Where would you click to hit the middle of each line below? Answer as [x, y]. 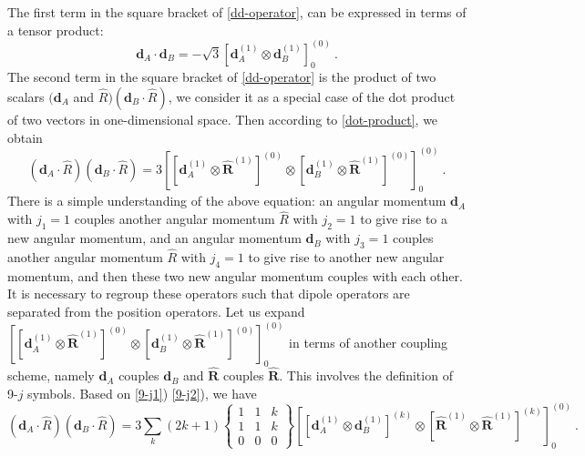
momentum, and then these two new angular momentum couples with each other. [235, 275]
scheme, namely [51, 375]
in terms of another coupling [369, 343]
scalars [26, 97]
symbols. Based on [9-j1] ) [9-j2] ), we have [142, 393]
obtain [25, 137]
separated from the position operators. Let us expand [156, 312]
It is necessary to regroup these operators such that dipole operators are [209, 294]
